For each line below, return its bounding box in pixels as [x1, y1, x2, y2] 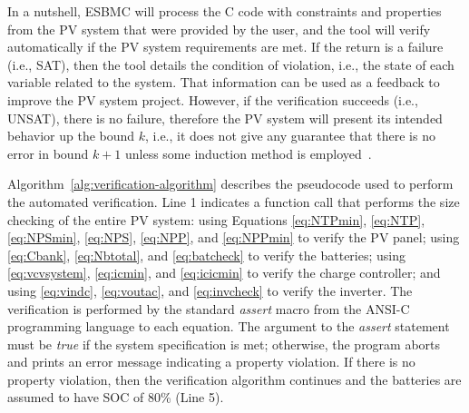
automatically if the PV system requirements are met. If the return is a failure [7, 37, 444, 56]
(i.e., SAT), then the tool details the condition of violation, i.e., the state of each [7, 54, 454, 74]
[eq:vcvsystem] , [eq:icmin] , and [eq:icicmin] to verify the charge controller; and [7, 263, 441, 282]
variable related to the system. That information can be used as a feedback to [7, 73, 440, 92]
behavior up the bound [7, 126, 135, 145]
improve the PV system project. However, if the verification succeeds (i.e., [7, 90, 418, 109]
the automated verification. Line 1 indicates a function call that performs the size [7, 192, 460, 211]
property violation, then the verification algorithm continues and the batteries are [7, 369, 462, 388]
